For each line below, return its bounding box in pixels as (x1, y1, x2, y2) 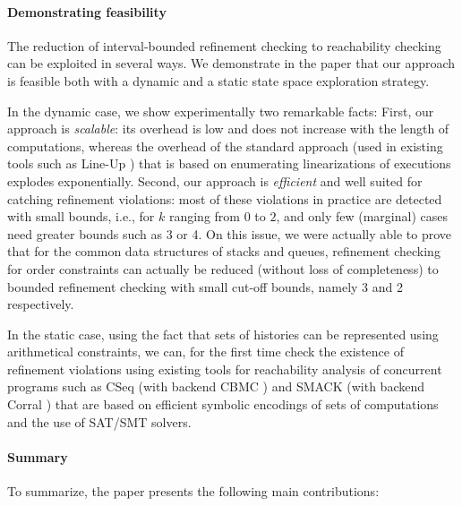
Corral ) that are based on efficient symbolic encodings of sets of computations (7, 395, 439, 414)
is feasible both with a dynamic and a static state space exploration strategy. (7, 71, 430, 90)
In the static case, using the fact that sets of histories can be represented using (7, 324, 439, 343)
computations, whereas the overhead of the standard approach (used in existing (7, 136, 443, 155)
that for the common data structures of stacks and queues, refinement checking (7, 242, 441, 261)
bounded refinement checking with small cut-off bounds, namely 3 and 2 (7, 277, 403, 296)
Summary (7, 447, 68, 466)
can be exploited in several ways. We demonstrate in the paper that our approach (7, 54, 456, 73)
